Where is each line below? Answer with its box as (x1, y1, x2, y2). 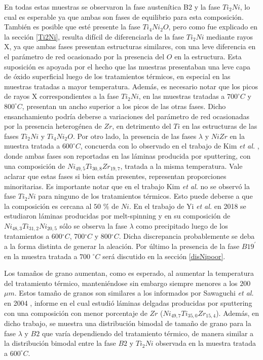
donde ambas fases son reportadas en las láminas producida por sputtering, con (4, 150, 251, 161)
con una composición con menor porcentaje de (4, 307, 147, 318)
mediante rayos (206, 31, 253, 42)
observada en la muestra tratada (156, 338, 256, 348)
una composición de (4, 160, 65, 171)
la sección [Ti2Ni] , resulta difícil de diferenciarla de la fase (4, 31, 184, 42)
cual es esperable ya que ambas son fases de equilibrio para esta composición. (4, 11, 244, 22)
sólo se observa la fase (59, 220, 127, 231)
